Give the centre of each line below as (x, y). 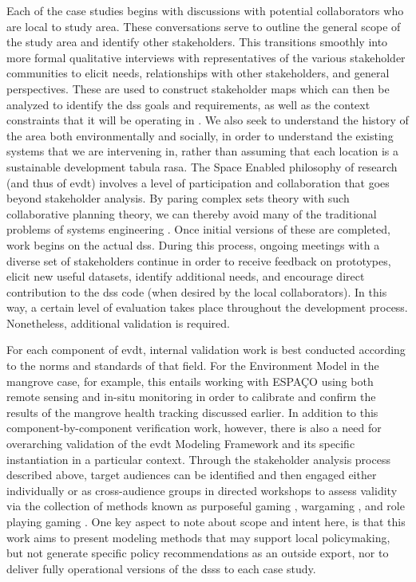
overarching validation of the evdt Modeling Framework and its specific (181, 444)
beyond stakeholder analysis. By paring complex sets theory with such (178, 198)
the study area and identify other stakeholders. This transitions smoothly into (197, 42)
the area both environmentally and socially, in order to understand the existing (200, 135)
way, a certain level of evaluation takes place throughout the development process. (207, 307)
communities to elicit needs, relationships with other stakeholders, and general (198, 73)
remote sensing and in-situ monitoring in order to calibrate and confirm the (191, 397)
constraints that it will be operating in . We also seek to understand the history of (208, 120)
